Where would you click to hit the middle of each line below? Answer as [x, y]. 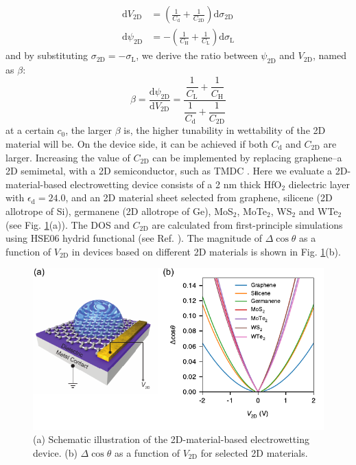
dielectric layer [319, 184]
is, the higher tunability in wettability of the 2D [225, 130]
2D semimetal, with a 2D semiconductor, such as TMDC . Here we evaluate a [169, 171]
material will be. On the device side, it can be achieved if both [137, 143]
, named [329, 55]
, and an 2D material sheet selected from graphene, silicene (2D [199, 197]
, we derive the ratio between [197, 55]
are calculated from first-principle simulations [247, 224]
